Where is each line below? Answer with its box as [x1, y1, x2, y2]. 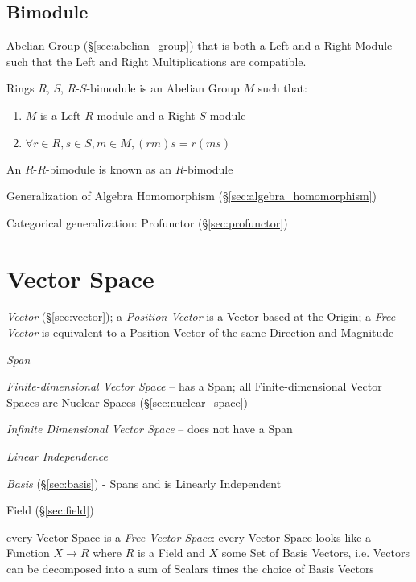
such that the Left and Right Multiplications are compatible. [6, 52, 307, 69]
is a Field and [137, 544, 205, 561]
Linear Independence [6, 448, 108, 465]
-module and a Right [93, 106, 196, 123]
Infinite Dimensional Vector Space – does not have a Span [6, 420, 293, 437]
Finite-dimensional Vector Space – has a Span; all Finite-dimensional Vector [6, 378, 382, 395]
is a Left [40, 106, 81, 123]
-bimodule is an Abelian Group [86, 80, 240, 96]
